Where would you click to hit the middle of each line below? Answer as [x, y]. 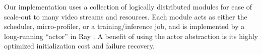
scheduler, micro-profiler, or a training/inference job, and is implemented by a [124, 26]
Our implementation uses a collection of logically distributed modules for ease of [128, 6]
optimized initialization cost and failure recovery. [79, 46]
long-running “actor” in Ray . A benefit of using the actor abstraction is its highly [131, 36]
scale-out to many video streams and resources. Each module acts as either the [126, 16]
